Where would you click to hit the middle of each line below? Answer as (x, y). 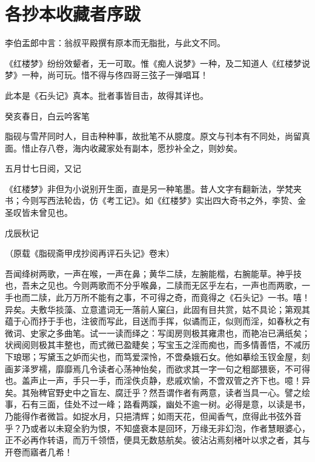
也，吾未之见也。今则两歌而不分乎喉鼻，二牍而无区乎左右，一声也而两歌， (153, 285)
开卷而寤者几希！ (39, 451)
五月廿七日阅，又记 (43, 168)
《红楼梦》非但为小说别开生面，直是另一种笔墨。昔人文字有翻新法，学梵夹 (153, 188)
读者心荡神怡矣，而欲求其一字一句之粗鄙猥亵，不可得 (204, 368)
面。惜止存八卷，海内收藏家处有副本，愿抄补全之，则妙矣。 (124, 148)
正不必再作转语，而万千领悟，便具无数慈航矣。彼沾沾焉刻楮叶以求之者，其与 (157, 440)
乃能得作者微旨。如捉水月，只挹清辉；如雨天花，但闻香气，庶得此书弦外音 (153, 416)
